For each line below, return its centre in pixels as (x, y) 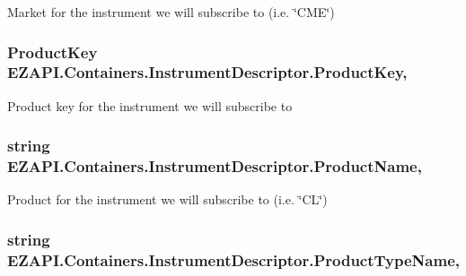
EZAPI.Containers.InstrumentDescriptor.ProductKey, (207, 72)
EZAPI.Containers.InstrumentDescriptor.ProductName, (215, 166)
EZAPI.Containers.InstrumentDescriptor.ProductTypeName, (233, 259)
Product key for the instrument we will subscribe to (150, 105)
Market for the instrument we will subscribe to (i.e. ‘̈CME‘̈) (171, 12)
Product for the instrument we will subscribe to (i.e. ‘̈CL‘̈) (167, 199)
